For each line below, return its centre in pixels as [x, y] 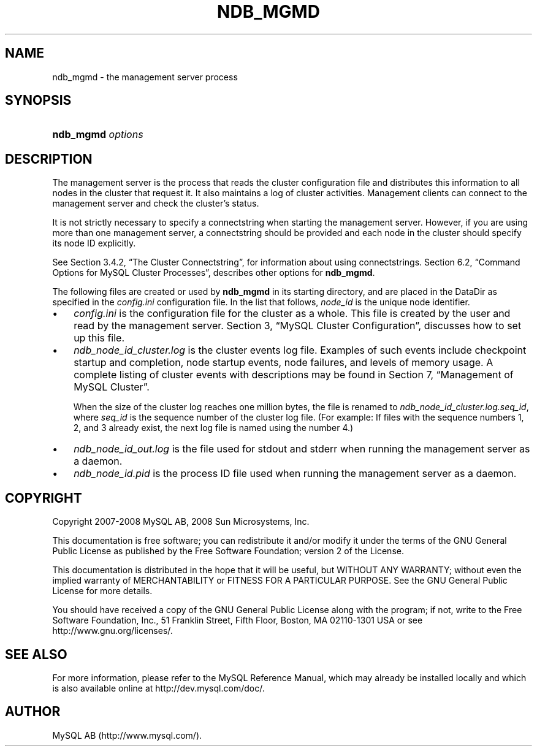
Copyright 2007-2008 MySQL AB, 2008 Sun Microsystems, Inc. [181, 522]
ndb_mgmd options [98, 135]
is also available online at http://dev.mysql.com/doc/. [158, 688]
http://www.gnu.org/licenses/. [112, 631]
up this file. [99, 338]
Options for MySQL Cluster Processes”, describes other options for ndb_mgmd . [214, 273]
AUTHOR [33, 712]
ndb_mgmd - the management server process [145, 77]
